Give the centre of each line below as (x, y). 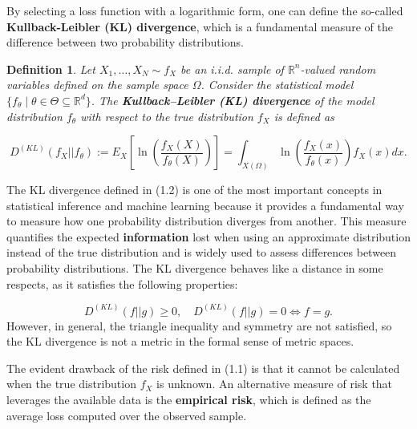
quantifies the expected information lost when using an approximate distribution (208, 236)
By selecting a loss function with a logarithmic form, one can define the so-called (205, 10)
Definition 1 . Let (51, 69)
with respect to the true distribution (167, 116)
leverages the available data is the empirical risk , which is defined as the (189, 399)
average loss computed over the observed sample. (127, 415)
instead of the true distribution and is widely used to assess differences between (202, 252)
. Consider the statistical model (277, 85)
